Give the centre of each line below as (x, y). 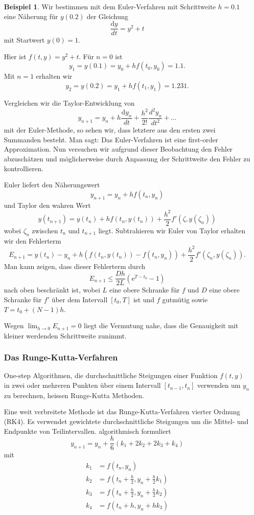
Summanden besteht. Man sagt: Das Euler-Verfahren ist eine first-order (111, 139)
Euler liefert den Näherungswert (52, 185)
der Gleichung (108, 16)
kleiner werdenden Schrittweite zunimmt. (65, 335)
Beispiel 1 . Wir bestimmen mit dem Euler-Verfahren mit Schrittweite (110, 6)
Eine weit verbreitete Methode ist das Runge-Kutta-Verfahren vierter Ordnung (122, 412)
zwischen (45, 230)
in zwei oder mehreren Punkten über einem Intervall (82, 385)
